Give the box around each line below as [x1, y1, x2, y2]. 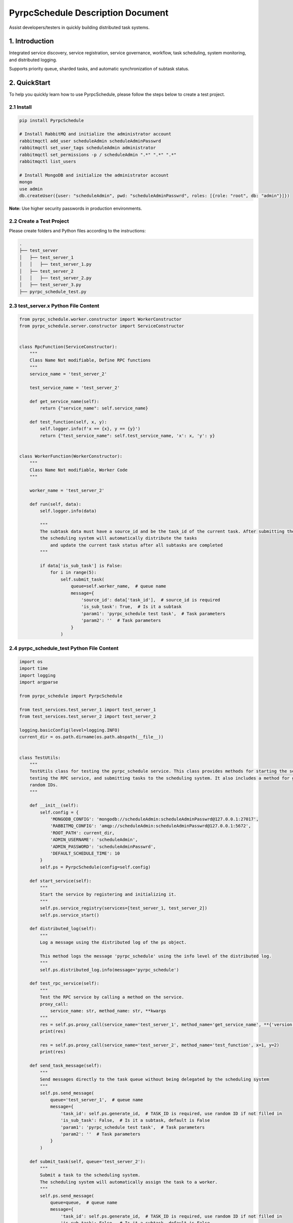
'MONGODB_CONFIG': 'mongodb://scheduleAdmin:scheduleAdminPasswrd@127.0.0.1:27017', [50, 816, 259, 822]
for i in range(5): [50, 570, 97, 575]
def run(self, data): [29, 501, 82, 507]
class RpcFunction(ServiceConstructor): [19, 344, 117, 349]
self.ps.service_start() [40, 912, 100, 918]
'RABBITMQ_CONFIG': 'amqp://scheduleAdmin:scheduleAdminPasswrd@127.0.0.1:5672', [50, 823, 251, 829]
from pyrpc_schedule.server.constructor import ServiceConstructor [19, 323, 185, 329]
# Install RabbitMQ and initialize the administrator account [19, 131, 171, 137]
